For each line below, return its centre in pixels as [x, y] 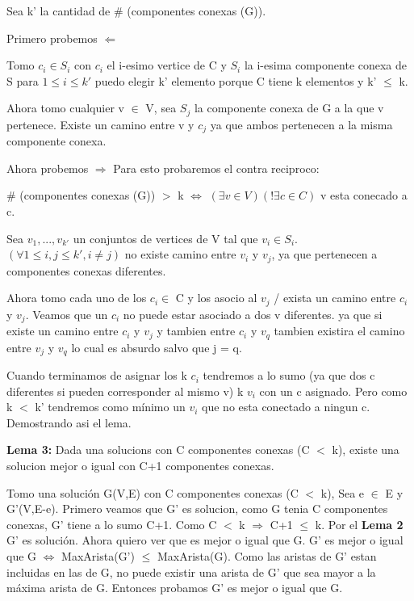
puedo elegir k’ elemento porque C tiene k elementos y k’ [236, 80]
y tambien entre [196, 331]
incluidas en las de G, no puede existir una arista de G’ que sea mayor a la [191, 572]
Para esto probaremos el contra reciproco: [216, 168]
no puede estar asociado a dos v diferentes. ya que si [253, 314]
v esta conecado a [364, 195]
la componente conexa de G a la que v [289, 108]
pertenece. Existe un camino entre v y [100, 124]
